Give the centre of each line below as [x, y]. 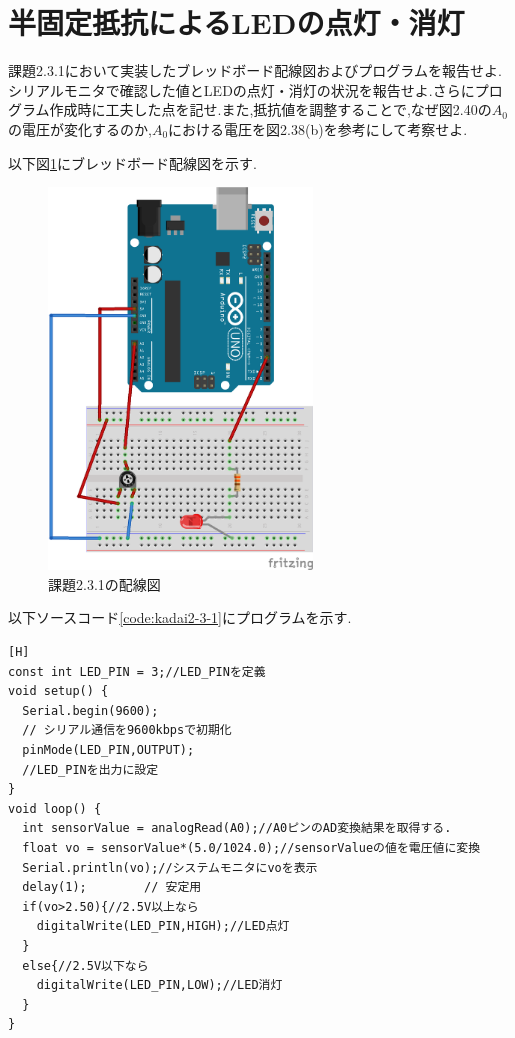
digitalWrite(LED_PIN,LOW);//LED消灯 [159, 985]
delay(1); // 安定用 [112, 887]
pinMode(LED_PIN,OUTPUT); [108, 750]
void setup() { [58, 691]
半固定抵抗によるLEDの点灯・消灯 [236, 22]
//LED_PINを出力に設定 [90, 769]
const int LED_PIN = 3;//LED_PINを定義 [137, 671]
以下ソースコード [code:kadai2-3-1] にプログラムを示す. [180, 617]
